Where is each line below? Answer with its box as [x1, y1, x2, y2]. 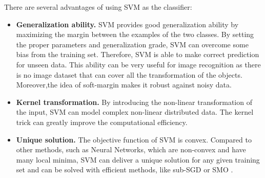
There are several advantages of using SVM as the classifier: [4, 2, 192, 12]
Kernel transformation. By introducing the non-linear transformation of [16, 96, 252, 107]
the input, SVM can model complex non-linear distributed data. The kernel [16, 106, 254, 117]
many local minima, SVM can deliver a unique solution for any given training [16, 154, 260, 165]
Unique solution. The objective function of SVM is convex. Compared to [16, 134, 252, 145]
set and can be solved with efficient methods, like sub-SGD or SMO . [16, 164, 233, 175]
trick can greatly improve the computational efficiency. [16, 116, 188, 127]
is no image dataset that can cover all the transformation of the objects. [16, 69, 242, 80]
